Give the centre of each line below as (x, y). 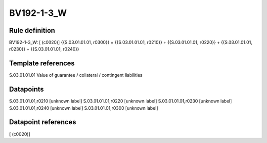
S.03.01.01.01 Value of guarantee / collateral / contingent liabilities (76, 75)
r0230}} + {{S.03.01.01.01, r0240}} (44, 49)
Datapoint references (43, 122)
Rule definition (32, 30)
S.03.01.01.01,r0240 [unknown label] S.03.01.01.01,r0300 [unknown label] (84, 108)
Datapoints (26, 89)
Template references (42, 64)
